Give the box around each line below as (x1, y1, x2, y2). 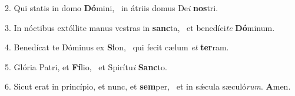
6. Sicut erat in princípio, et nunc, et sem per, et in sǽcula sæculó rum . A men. (5, 80, 291, 92)
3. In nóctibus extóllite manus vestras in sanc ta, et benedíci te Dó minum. (5, 21, 275, 33)
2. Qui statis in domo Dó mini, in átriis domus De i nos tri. (5, 2, 218, 13)
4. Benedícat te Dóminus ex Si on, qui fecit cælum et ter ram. (5, 41, 229, 53)
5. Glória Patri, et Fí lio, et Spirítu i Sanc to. (5, 60, 167, 73)
